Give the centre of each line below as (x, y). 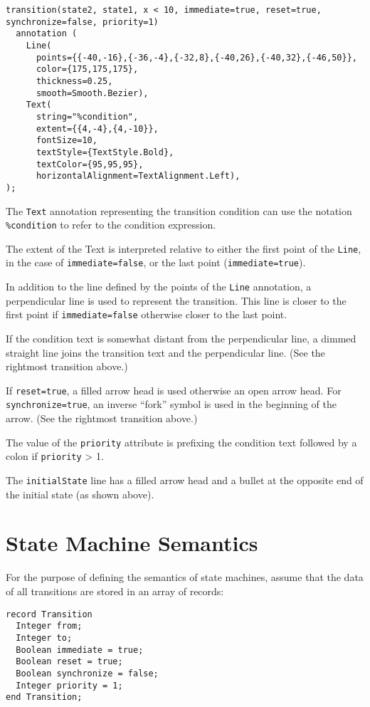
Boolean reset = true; (69, 662)
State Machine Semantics (132, 543)
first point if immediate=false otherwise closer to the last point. (147, 314)
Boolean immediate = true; (80, 650)
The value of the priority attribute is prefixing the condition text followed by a (181, 442)
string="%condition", (87, 116)
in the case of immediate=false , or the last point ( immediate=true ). (156, 262)
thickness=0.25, (74, 81)
